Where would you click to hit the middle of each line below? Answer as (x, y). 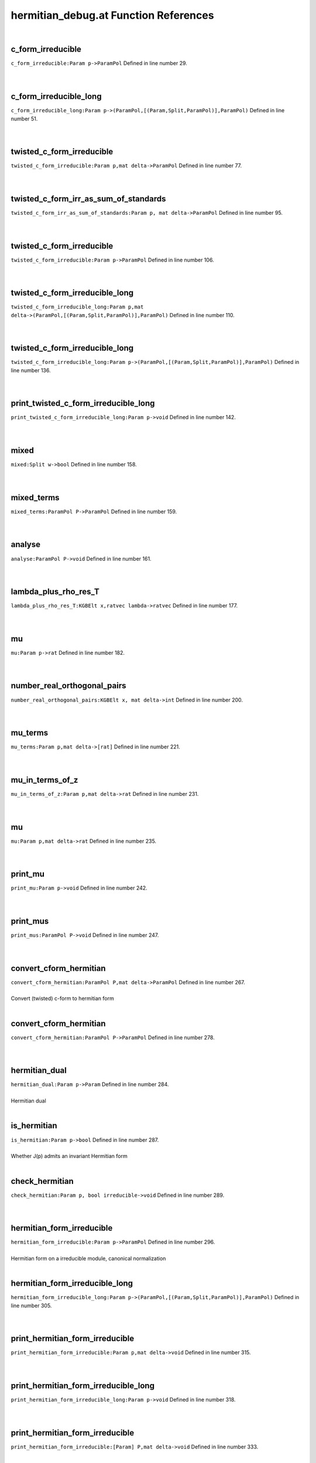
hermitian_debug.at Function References (112, 15)
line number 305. (31, 1306)
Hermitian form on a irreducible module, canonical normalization (88, 1259)
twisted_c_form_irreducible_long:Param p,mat (77, 307)
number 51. (24, 119)
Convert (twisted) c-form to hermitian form (62, 998)
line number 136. (31, 370)
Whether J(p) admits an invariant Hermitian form (69, 1156)
